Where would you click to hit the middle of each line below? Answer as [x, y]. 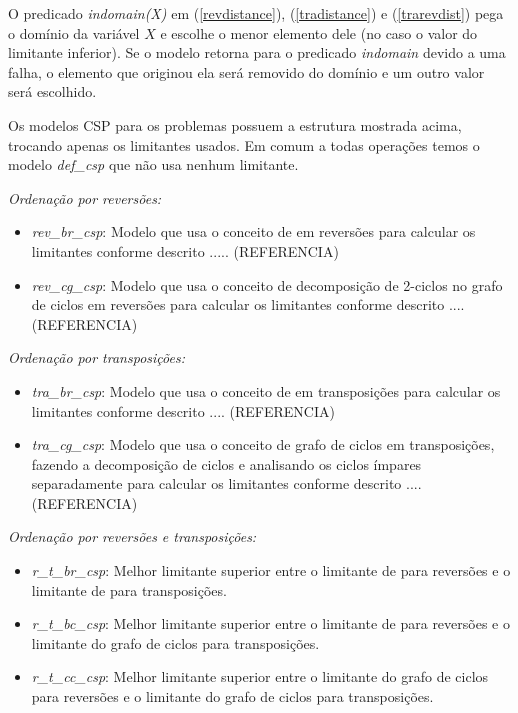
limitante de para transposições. [129, 589]
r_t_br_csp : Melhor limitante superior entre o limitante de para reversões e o [271, 570]
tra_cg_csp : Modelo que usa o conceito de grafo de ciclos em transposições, [263, 444]
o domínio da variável [74, 32]
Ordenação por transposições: [96, 357]
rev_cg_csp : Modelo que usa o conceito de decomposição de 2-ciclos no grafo [267, 284]
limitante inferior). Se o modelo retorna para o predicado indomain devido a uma [257, 52]
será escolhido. [52, 91]
